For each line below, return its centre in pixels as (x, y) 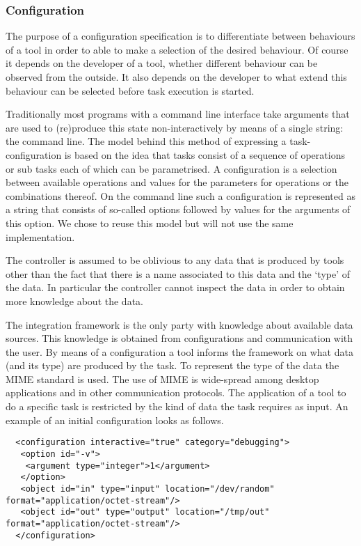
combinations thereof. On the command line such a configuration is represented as (180, 195)
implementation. (40, 236)
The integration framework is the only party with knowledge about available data (179, 324)
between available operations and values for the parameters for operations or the (177, 182)
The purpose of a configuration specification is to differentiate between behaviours (180, 36)
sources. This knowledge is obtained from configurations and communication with (179, 338)
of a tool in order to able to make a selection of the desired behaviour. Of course (177, 49)
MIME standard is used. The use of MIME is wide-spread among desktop (162, 379)
